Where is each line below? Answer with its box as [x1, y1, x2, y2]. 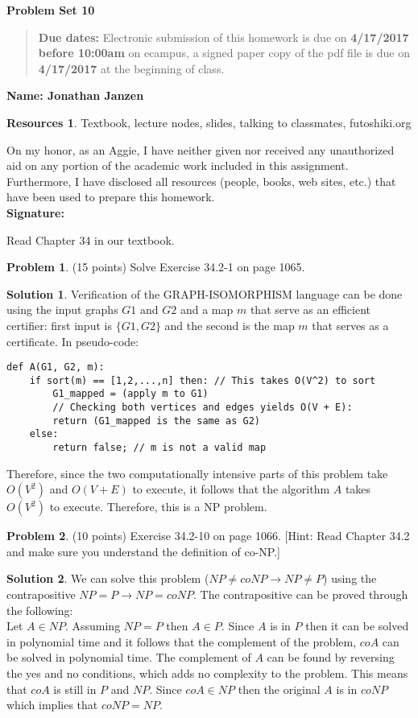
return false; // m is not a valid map [52, 442, 267, 454]
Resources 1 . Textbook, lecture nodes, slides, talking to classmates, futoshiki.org [6, 113, 412, 130]
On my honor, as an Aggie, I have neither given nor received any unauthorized [6, 141, 395, 158]
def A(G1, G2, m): [6, 361, 105, 373]
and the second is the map [164, 316, 295, 333]
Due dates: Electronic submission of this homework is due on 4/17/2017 [38, 28, 409, 45]
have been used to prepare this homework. [6, 188, 215, 205]
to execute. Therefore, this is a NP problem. [49, 498, 267, 515]
